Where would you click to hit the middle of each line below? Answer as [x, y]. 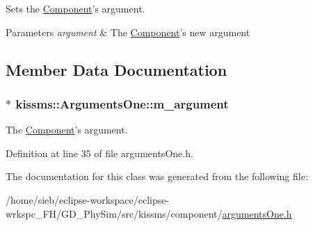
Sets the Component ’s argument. [75, 8]
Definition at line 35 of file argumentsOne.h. [99, 153]
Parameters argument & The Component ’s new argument [128, 32]
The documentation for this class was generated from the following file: [157, 176]
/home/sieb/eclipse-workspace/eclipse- [88, 199]
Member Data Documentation [117, 69]
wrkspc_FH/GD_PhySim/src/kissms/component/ [114, 213]
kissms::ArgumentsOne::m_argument [122, 103]
